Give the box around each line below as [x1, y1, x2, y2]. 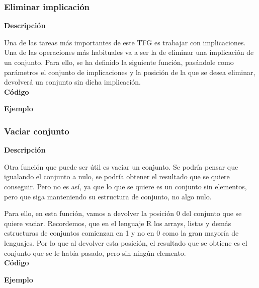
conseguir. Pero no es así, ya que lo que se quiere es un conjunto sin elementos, [4, 181, 247, 191]
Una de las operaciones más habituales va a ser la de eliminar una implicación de [4, 47, 254, 57]
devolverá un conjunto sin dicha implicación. [4, 77, 141, 87]
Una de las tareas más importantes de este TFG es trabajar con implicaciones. [4, 37, 246, 47]
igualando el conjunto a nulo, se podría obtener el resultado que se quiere [4, 171, 230, 182]
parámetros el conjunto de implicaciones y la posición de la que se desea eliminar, [4, 66, 255, 77]
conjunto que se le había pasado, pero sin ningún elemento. [4, 247, 186, 258]
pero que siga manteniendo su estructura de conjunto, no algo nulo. [4, 191, 212, 201]
